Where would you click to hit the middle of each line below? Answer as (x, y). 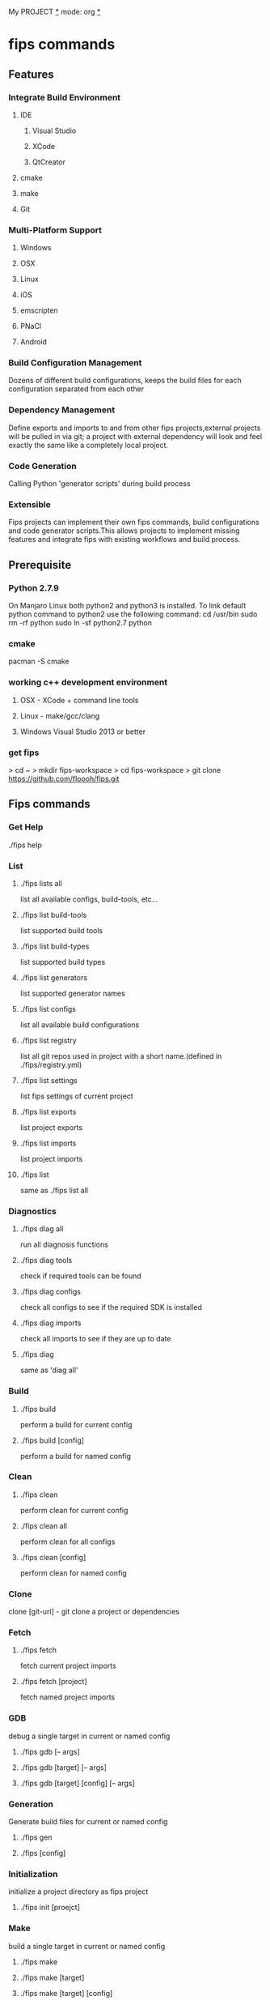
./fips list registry (48, 1040)
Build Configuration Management (75, 363)
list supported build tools (61, 930)
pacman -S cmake (39, 661)
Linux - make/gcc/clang (60, 715)
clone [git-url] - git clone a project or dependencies (94, 1612)
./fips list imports (48, 1143)
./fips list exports (48, 1111)
